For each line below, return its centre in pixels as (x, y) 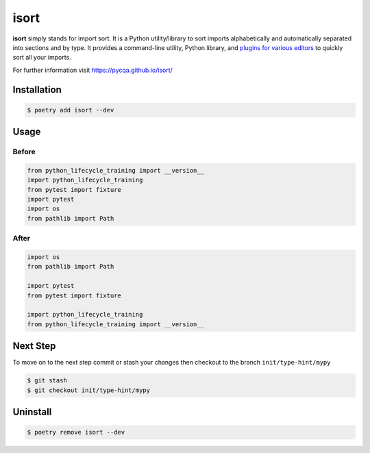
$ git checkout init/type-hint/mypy (89, 390)
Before (24, 152)
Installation (37, 89)
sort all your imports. (42, 58)
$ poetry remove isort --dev (76, 432)
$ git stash (47, 381)
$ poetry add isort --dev (71, 110)
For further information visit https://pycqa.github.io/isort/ (92, 70)
